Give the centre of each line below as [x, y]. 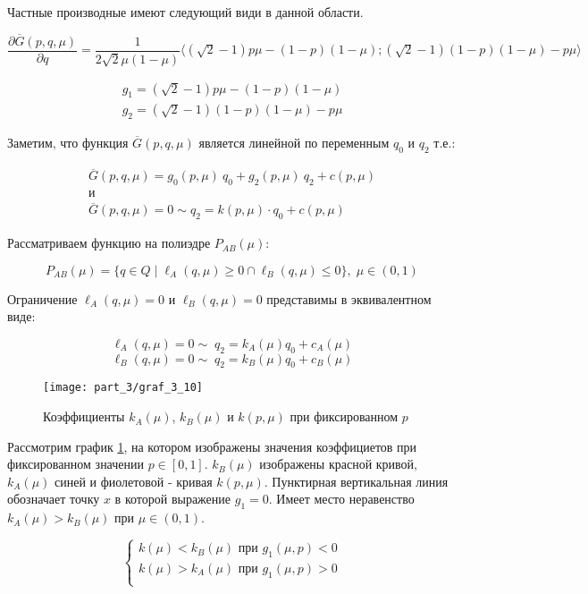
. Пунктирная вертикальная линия [356, 481]
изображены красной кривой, [338, 464]
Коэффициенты [84, 416]
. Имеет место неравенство [341, 499]
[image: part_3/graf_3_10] [123, 388]
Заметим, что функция [68, 143]
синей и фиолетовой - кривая [134, 481]
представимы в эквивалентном [349, 298]
